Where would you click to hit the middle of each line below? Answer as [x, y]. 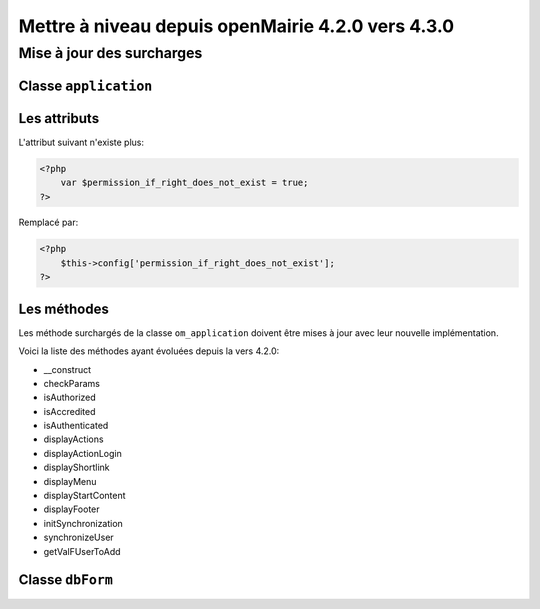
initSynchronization [83, 523]
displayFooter [71, 509]
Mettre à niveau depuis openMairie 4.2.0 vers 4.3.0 [236, 26]
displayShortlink [76, 467]
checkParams [71, 383]
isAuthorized [70, 397]
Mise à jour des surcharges [110, 53]
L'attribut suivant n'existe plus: [81, 142]
